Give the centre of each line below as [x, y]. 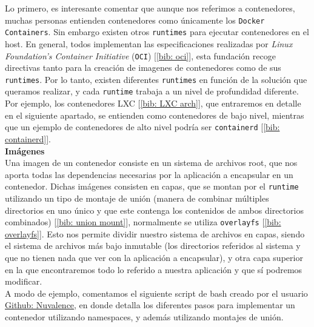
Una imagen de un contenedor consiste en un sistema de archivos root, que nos [151, 163]
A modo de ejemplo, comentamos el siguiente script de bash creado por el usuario [156, 293]
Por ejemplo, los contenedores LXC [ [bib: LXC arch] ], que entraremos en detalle [153, 103]
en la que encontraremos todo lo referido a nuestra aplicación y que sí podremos [154, 269]
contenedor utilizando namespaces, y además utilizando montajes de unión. [144, 316]
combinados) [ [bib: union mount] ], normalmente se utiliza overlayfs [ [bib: [143, 222]
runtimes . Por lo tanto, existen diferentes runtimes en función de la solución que [156, 79]
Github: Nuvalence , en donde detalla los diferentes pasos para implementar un [150, 305]
